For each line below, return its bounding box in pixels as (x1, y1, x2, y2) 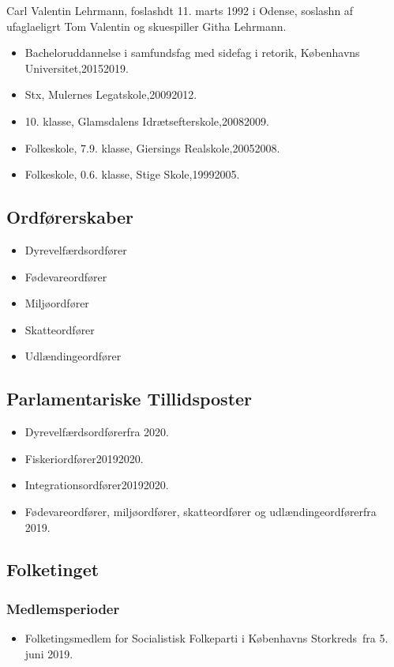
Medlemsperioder (6, 598, 120, 618)
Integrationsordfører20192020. (24, 477, 169, 493)
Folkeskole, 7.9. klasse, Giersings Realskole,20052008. (24, 139, 280, 156)
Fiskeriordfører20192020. (24, 450, 144, 466)
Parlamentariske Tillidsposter (6, 386, 253, 411)
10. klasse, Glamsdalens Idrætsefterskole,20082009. (24, 112, 269, 129)
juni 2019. (24, 645, 73, 661)
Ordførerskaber (6, 205, 134, 229)
